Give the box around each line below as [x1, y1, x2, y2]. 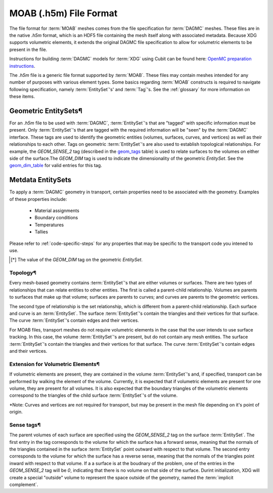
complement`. [9, 481, 38, 487]
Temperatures [34, 222, 64, 228]
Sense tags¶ [9, 421, 41, 428]
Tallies [34, 229, 48, 235]
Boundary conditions [34, 215, 78, 221]
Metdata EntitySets [9, 176, 72, 184]
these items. [9, 94, 35, 100]
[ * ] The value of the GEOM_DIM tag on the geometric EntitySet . [11, 257, 143, 263]
